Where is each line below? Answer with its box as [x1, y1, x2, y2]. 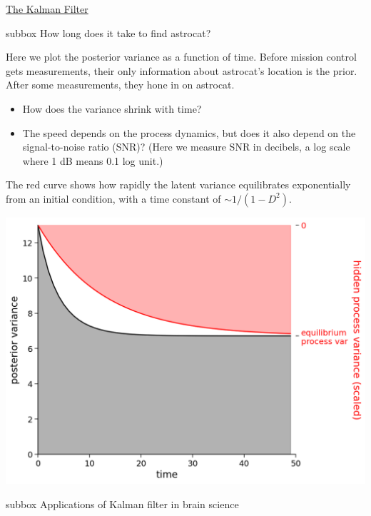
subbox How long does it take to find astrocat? [6, 25, 211, 40]
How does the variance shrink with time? [22, 101, 202, 116]
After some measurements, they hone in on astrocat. [6, 77, 235, 92]
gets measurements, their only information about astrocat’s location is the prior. [6, 63, 357, 78]
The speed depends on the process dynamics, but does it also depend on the [22, 125, 356, 140]
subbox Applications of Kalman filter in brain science [6, 496, 239, 511]
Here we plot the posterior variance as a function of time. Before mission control [6, 49, 357, 64]
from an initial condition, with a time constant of [6, 191, 221, 206]
